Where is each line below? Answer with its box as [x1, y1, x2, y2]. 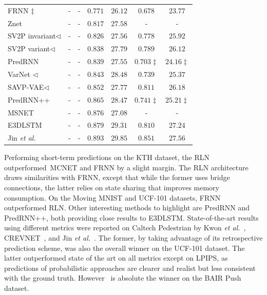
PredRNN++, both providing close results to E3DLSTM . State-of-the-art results [4, 212, 259, 223]
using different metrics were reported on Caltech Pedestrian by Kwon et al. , [4, 222, 246, 233]
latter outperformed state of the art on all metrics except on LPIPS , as [4, 252, 228, 263]
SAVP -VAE [8, 81, 44, 92]
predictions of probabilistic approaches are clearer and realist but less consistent [4, 262, 256, 273]
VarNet [8, 68, 30, 79]
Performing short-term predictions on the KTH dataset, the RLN [4, 152, 210, 163]
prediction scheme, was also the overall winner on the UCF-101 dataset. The [4, 242, 245, 253]
